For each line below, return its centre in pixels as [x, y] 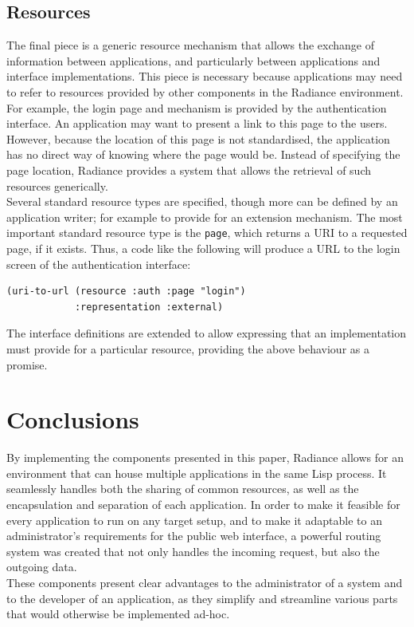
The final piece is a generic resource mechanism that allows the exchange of [190, 45]
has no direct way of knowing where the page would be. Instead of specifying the [203, 154]
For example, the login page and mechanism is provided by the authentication [197, 107]
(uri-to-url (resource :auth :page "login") [126, 292]
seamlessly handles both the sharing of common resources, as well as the [183, 489]
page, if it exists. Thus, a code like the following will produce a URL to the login [203, 248]
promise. [27, 364]
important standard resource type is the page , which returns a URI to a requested [207, 233]
